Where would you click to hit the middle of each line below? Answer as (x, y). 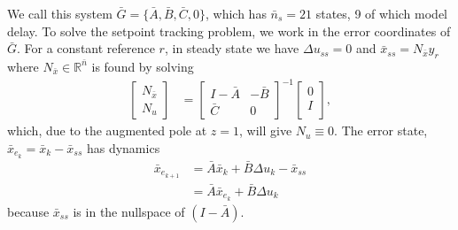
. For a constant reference (86, 48)
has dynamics (123, 147)
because (28, 211)
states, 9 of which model (382, 13)
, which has (236, 13)
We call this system (60, 13)
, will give (266, 130)
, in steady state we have (232, 48)
